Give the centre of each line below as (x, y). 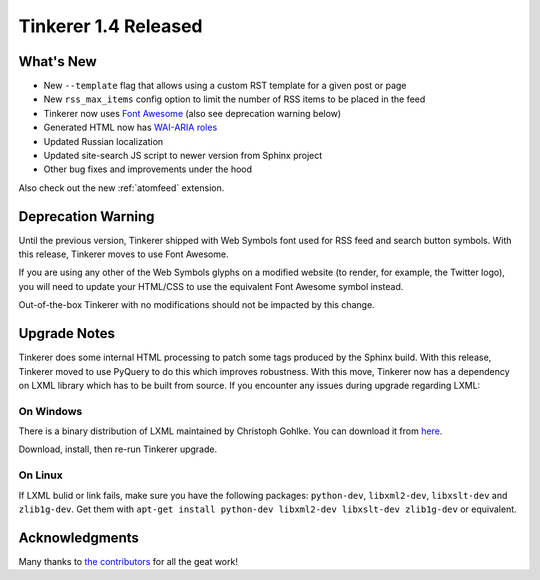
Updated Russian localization (103, 141)
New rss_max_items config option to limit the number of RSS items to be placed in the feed (234, 99)
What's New (57, 61)
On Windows (50, 411)
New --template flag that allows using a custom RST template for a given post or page (225, 86)
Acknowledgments (79, 537)
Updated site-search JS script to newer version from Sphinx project (183, 156)
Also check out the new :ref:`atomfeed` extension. (121, 187)
